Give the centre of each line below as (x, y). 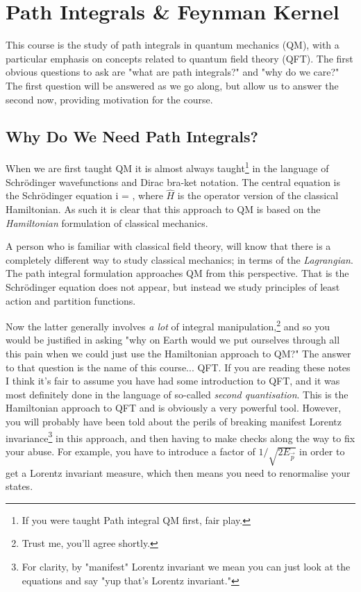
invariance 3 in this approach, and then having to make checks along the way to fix (180, 437)
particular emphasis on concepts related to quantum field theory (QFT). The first (179, 58)
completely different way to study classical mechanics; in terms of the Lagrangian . (179, 259)
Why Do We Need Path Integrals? (132, 136)
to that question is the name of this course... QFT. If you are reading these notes (178, 367)
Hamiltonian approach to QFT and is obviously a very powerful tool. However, (174, 408)
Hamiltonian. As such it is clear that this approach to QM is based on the (163, 209)
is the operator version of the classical (258, 195)
